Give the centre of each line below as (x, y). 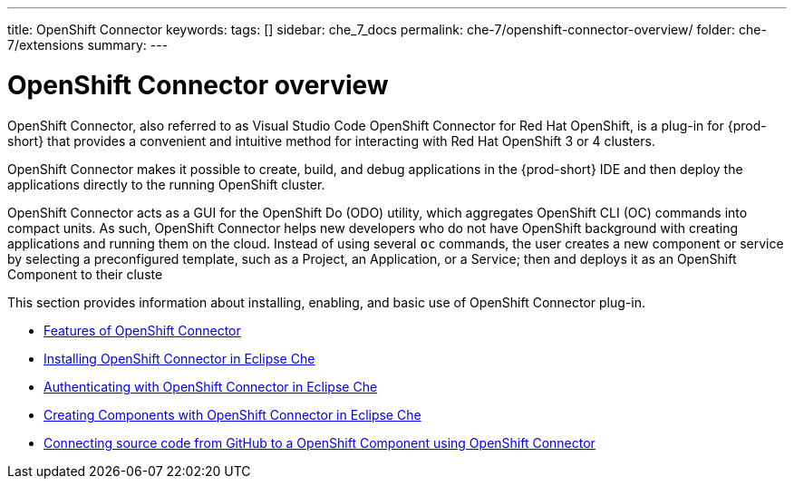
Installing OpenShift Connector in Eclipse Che (179, 358)
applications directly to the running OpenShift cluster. (166, 184)
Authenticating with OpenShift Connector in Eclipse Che (211, 386)
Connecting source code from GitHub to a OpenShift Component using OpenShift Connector (320, 442)
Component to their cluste (85, 274)
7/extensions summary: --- (88, 45)
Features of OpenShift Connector (142, 330)
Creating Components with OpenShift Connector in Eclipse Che (232, 414)
